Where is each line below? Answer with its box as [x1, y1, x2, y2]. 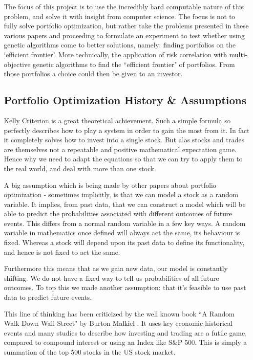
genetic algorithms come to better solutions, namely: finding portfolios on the [4, 40, 236, 50]
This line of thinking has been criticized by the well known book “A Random [4, 308, 235, 318]
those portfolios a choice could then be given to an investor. [4, 68, 183, 79]
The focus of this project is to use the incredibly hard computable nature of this [4, 1, 244, 11]
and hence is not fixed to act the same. [4, 247, 120, 257]
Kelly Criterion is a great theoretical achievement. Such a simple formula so [4, 115, 231, 125]
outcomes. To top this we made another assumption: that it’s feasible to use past [4, 282, 246, 292]
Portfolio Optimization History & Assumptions [4, 92, 247, 108]
